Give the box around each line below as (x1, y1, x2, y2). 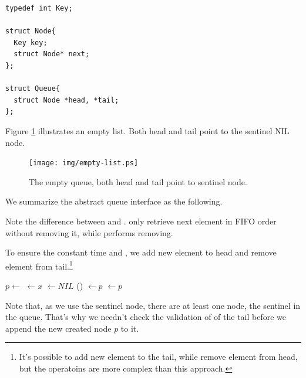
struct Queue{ (5, 84, 60, 93)
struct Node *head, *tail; (14, 96, 119, 104)
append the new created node (5, 322, 112, 334)
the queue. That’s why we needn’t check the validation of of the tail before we (5, 311, 287, 323)
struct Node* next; (14, 50, 90, 59)
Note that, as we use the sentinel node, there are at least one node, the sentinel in (5, 299, 301, 311)
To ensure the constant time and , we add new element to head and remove (5, 246, 277, 258)
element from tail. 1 (5, 258, 73, 272)
